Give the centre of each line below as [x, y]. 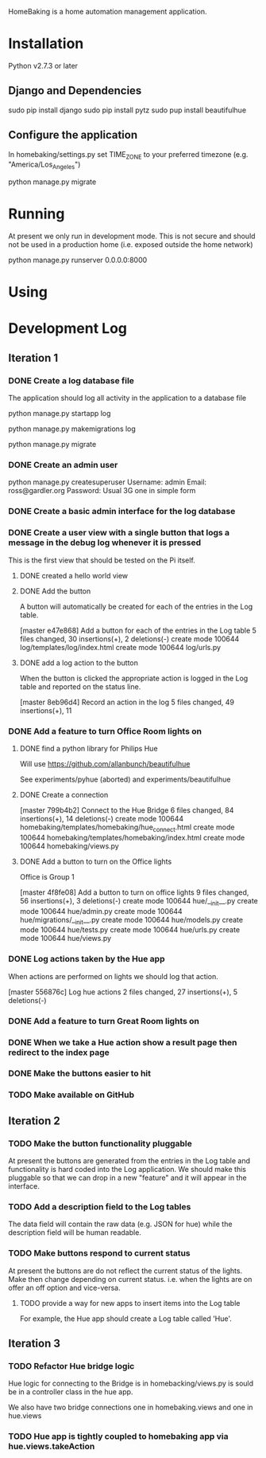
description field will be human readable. [75, 1233]
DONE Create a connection [64, 794]
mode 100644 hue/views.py [66, 939]
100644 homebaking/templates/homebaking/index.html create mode [132, 837]
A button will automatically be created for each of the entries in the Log [136, 606]
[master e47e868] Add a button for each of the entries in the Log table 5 [138, 630]
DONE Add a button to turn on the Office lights [96, 861]
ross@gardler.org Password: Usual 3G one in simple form [102, 491]
